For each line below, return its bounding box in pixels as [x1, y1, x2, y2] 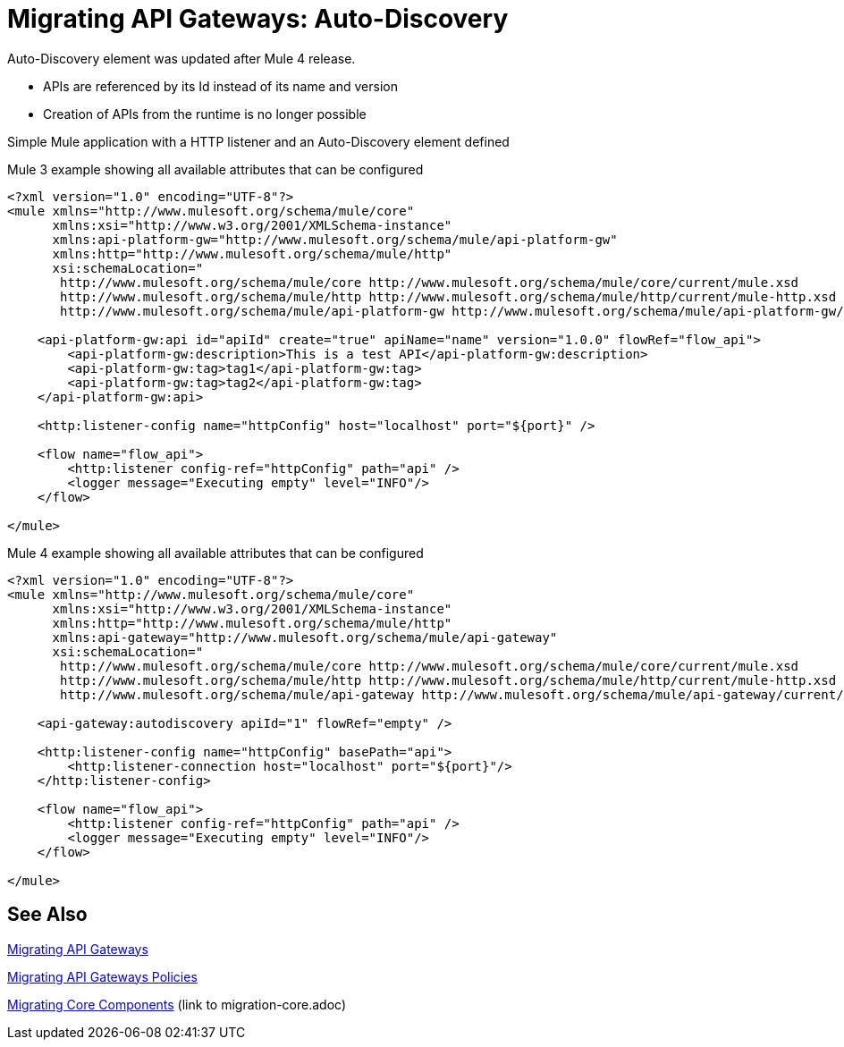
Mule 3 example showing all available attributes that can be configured [7, 161, 424, 177]
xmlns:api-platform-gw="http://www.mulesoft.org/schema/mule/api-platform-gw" [52, 232, 618, 247]
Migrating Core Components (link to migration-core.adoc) [7, 996, 347, 1012]
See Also [7, 903, 88, 926]
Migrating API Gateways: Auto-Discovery [7, 4, 509, 34]
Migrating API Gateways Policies [7, 968, 198, 984]
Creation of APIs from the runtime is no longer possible [43, 106, 367, 122]
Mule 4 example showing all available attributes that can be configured [7, 545, 424, 561]
